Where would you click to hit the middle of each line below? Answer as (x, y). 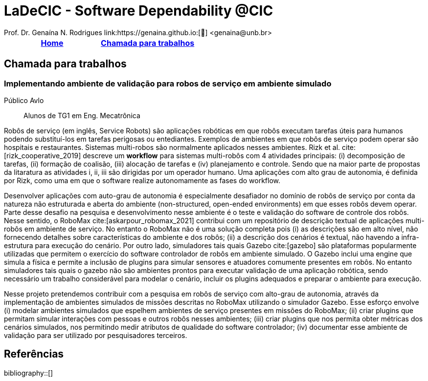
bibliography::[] (29, 373)
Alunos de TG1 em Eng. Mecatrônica (82, 115)
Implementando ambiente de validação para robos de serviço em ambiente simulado (168, 83)
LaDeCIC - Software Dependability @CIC (139, 11)
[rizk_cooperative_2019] (43, 155)
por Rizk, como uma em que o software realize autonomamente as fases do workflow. (142, 180)
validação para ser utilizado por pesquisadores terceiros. (96, 335)
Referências (34, 354)
